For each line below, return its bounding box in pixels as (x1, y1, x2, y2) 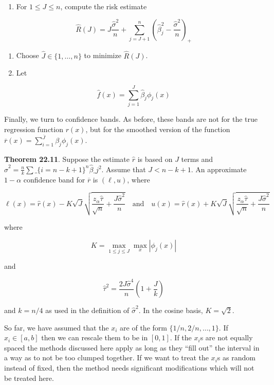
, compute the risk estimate (60, 1, 147, 11)
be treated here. (4, 372, 54, 383)
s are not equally (200, 332, 253, 343)
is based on (137, 153, 173, 164)
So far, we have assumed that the (4, 322, 109, 333)
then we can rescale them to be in (41, 332, 148, 343)
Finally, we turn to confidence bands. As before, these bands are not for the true (4, 113, 258, 124)
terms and (181, 153, 213, 164)
